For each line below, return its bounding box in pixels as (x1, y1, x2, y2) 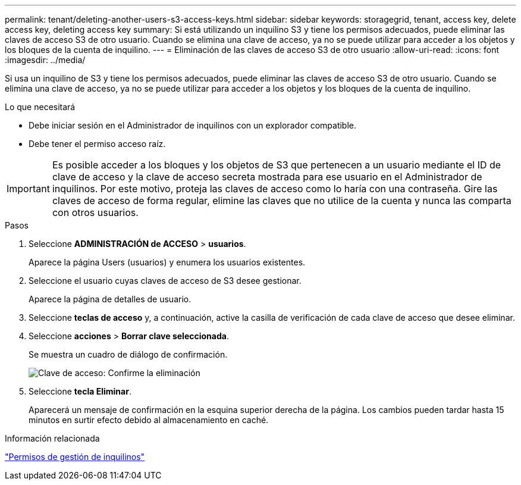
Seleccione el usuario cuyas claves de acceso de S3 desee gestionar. (29, 276, 302, 286)
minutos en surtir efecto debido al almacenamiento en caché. (29, 415, 269, 425)
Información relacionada (5, 433, 100, 443)
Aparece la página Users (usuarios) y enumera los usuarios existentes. (29, 257, 306, 267)
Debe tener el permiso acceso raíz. (29, 139, 166, 149)
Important (7, 183, 50, 195)
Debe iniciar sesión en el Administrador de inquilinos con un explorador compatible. (29, 120, 357, 130)
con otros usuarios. (52, 206, 139, 218)
